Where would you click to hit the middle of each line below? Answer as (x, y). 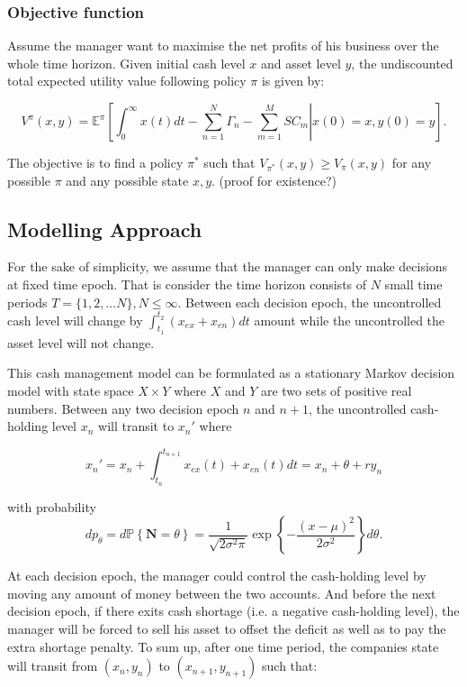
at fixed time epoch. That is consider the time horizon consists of (187, 284)
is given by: (293, 81)
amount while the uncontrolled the (350, 320)
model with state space (71, 391)
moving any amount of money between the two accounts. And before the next (222, 593)
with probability (52, 506)
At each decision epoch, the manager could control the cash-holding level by (217, 576)
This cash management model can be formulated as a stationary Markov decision (231, 373)
